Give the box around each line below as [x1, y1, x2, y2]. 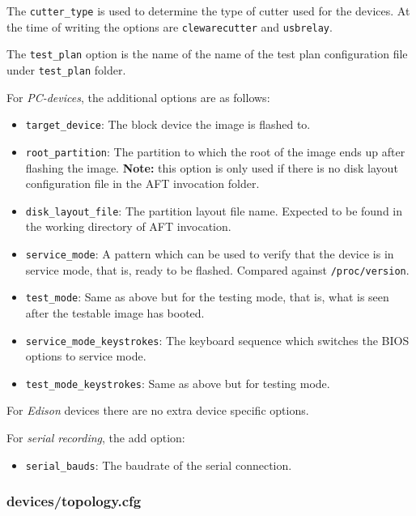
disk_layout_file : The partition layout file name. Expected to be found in [25, 202, 403, 219]
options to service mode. [25, 348, 146, 365]
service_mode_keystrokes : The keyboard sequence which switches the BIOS [25, 331, 410, 348]
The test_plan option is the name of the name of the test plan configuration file [6, 45, 408, 62]
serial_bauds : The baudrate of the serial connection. [25, 456, 292, 473]
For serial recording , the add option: [6, 429, 185, 446]
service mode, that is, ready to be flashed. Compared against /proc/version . [25, 261, 410, 278]
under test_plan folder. [6, 61, 126, 78]
